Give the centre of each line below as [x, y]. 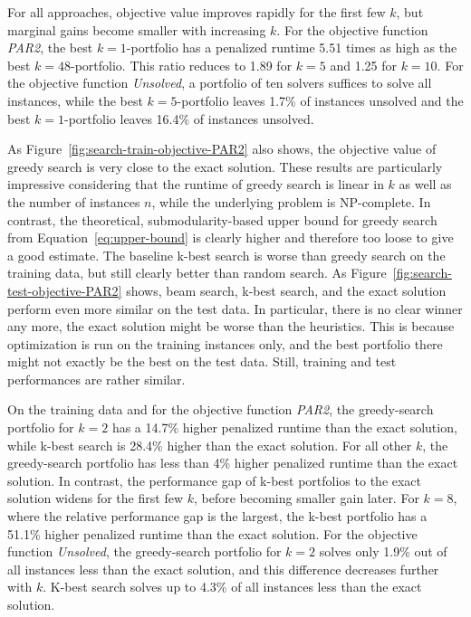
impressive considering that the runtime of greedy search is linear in [196, 184]
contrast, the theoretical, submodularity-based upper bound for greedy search [222, 219]
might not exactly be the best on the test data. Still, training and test [202, 361]
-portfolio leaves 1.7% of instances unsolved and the [320, 100]
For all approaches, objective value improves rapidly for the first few [197, 12]
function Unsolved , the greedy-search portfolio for [144, 551]
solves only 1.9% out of [383, 551]
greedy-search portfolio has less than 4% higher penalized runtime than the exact [233, 463]
